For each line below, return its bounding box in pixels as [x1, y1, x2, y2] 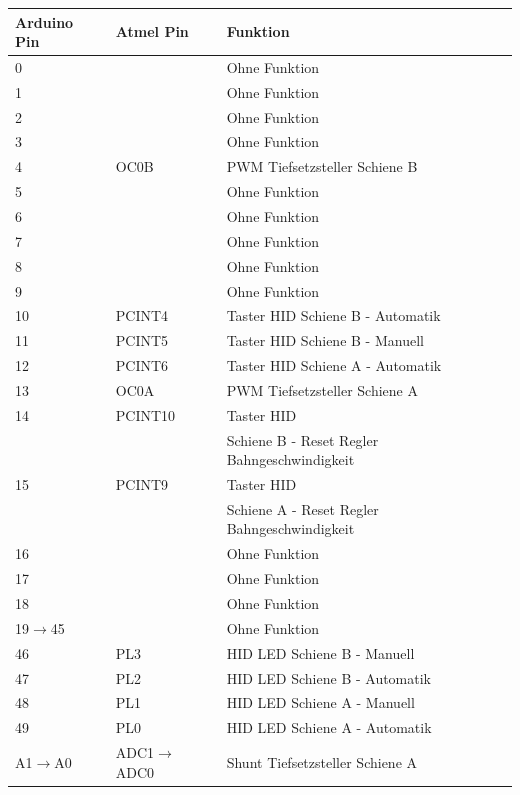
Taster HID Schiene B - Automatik [226, 305, 441, 326]
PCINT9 [115, 474, 169, 495]
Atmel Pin [115, 21, 189, 42]
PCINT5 [115, 330, 169, 351]
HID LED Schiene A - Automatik [226, 717, 432, 738]
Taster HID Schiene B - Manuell [226, 330, 424, 351]
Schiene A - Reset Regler [226, 498, 379, 519]
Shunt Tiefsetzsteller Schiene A [226, 751, 418, 772]
